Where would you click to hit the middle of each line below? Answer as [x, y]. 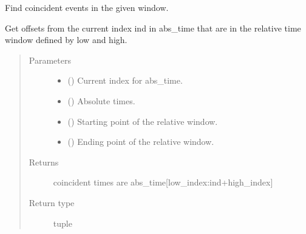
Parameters [50, 60]
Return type [52, 202]
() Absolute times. [101, 100]
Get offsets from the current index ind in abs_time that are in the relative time [153, 28]
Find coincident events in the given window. [87, 7]
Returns [44, 162]
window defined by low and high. [66, 40]
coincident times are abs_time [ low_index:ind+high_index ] [163, 182]
